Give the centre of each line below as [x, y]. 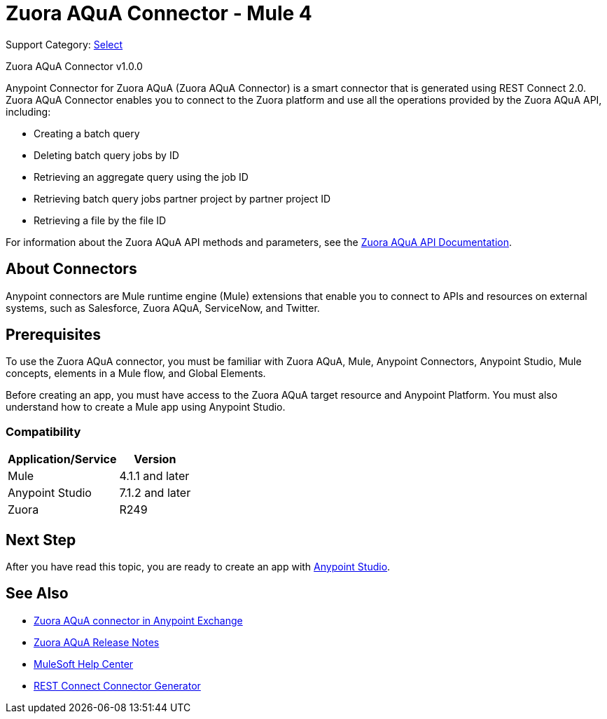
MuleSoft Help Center [84, 664]
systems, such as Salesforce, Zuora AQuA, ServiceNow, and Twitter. [163, 308]
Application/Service [62, 459]
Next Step [41, 540]
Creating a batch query [87, 133]
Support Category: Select [64, 44]
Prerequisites [53, 335]
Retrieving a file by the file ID [100, 220]
